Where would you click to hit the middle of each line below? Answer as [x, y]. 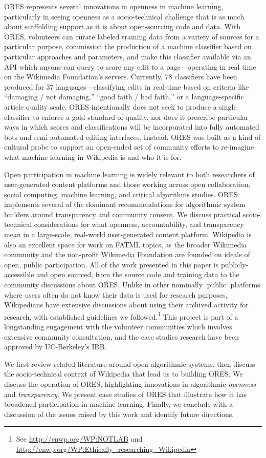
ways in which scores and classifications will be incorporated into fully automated [132, 127]
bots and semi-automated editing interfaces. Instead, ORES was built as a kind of [132, 137]
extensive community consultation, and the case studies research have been [121, 336]
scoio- [252, 214]
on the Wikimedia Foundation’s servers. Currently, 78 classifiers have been [121, 77]
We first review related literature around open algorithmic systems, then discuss [130, 363]
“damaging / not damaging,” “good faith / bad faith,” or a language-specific [124, 97]
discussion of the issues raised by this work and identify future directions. [119, 414]
